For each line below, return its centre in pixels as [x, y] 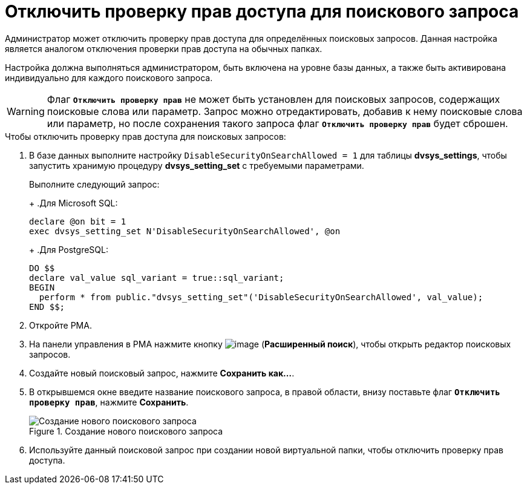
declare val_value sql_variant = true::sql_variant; [157, 277]
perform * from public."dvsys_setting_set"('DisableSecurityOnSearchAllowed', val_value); [261, 297]
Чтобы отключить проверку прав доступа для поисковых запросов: [146, 136]
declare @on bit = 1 [78, 221]
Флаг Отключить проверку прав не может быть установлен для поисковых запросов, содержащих [273, 99]
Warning [26, 111]
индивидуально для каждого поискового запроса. [109, 77]
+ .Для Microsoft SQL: [74, 203]
